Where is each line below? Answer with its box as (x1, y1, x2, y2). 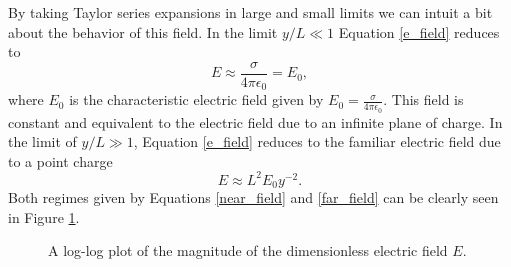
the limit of (8, 131, 77, 152)
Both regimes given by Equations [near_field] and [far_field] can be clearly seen (8, 187, 499, 208)
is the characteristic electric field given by (69, 89, 324, 110)
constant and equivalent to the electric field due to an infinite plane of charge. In (8, 111, 503, 132)
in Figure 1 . (8, 206, 80, 227)
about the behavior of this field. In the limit (8, 21, 278, 42)
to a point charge (8, 150, 113, 171)
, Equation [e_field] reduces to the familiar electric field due (133, 131, 501, 152)
